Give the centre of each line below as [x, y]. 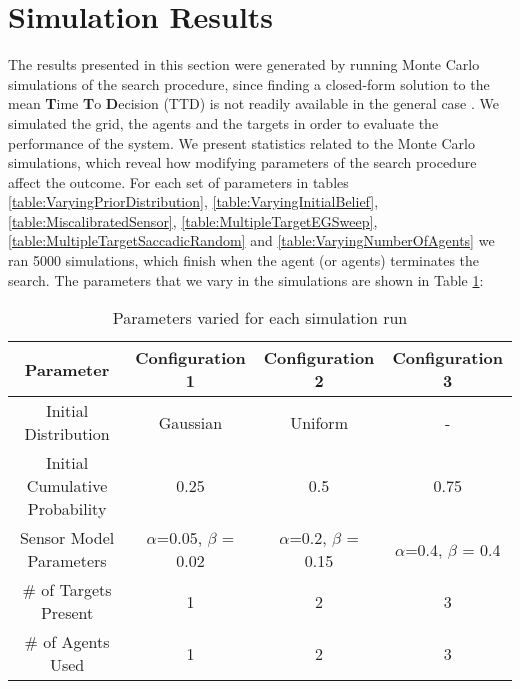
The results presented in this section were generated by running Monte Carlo [244, 64]
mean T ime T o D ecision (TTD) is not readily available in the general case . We [254, 103]
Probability [67, 509]
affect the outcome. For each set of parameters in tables [178, 181]
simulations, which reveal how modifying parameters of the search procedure [242, 162]
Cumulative [67, 486]
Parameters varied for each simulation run [260, 318]
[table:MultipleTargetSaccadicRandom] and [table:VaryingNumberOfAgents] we [251, 240]
